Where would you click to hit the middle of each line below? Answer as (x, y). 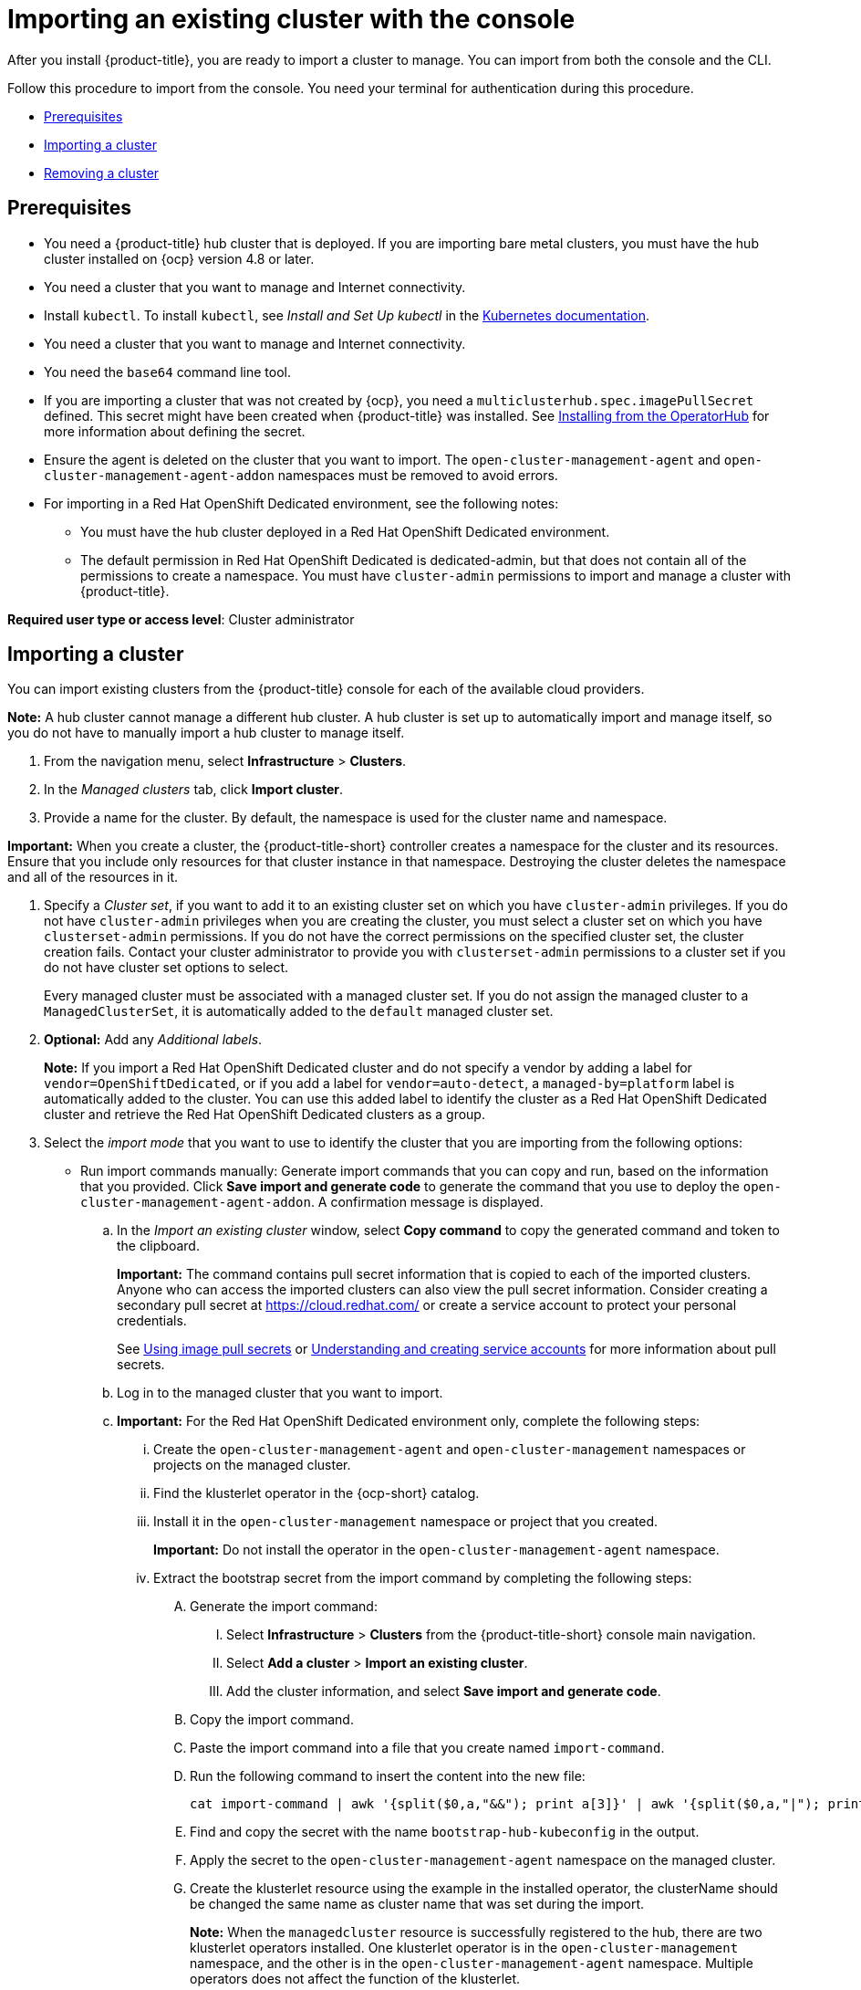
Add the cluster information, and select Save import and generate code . (444, 1691)
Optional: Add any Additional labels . (153, 1040)
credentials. (152, 1321)
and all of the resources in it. (93, 877)
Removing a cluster (102, 173)
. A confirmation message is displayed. (427, 1202)
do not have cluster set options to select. (166, 968)
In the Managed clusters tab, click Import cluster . (194, 790)
